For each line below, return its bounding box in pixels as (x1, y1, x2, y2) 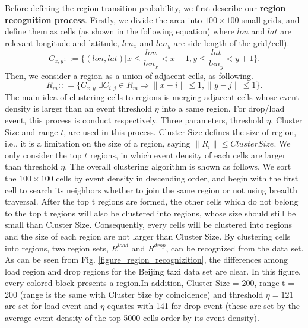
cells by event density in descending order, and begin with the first (56, 171, 299, 184)
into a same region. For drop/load (161, 102, 285, 114)
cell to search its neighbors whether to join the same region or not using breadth (5, 183, 297, 196)
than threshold (5, 160, 58, 173)
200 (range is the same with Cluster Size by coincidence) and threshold (5, 288, 263, 300)
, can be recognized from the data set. (166, 241, 304, 254)
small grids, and (242, 13, 300, 26)
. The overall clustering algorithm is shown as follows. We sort (65, 160, 291, 173)
